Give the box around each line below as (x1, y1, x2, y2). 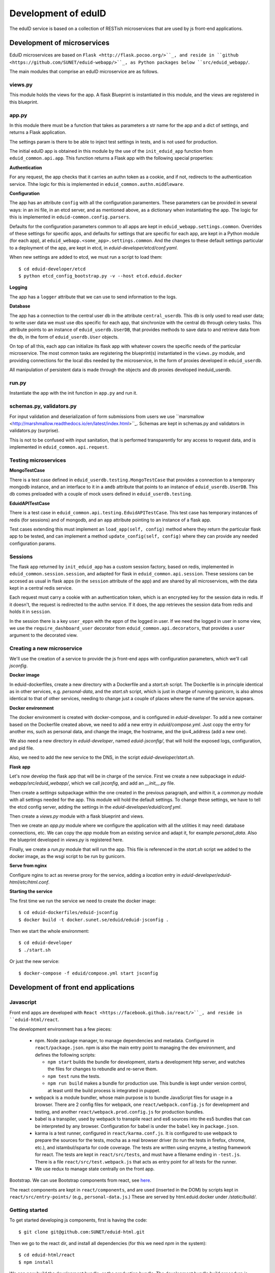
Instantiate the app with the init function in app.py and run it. (9, 390, 137, 396)
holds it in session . (9, 608, 51, 615)
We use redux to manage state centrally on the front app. (35, 1166, 155, 1172)
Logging (9, 284, 28, 290)
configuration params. (9, 540, 56, 546)
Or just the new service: (9, 958, 60, 964)
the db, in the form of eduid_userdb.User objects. (9, 334, 119, 340)
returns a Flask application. (9, 129, 66, 135)
